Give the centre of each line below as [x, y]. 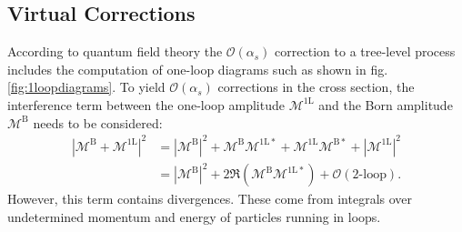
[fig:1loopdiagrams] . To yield [86, 87]
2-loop [369, 175]
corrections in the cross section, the [316, 87]
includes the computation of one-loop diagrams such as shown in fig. [198, 69]
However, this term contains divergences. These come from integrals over [210, 199]
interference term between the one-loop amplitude [146, 104]
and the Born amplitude [386, 104]
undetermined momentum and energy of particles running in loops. [194, 216]
